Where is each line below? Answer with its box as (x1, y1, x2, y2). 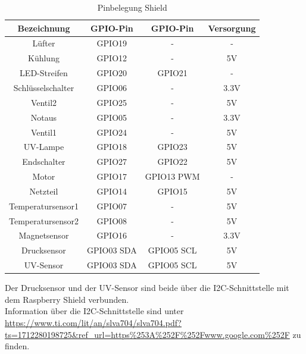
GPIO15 (157, 184, 188, 197)
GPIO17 (96, 170, 127, 183)
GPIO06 (96, 81, 127, 93)
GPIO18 (96, 140, 127, 153)
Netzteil (29, 184, 58, 197)
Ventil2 (30, 96, 57, 108)
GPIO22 (157, 155, 188, 168)
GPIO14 (96, 184, 127, 197)
